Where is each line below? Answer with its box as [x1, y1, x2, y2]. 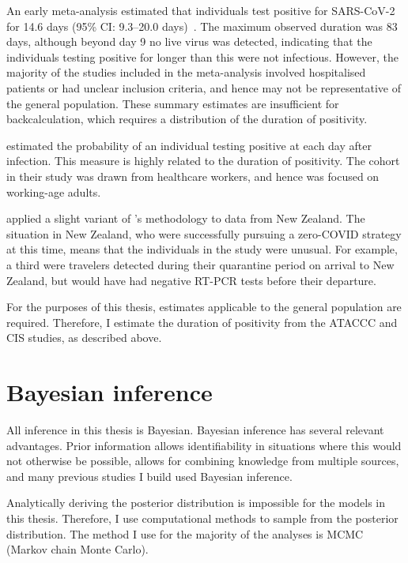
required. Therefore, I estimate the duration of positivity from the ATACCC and [6, 313, 398, 330]
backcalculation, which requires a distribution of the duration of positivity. [6, 111, 368, 127]
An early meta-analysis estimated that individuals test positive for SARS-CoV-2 [6, 2, 395, 18]
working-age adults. [6, 183, 101, 200]
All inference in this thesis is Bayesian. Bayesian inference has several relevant [6, 422, 384, 437]
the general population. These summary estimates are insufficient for [6, 95, 339, 111]
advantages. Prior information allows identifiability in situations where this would [6, 437, 402, 453]
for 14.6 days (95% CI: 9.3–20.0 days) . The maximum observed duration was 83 [6, 17, 398, 34]
